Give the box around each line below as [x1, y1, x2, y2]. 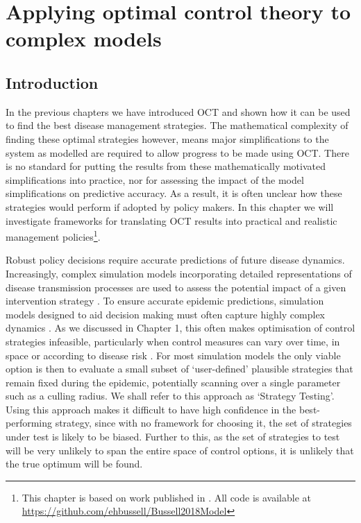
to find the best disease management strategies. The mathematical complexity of [6, 118, 349, 132]
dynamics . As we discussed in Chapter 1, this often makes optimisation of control [6, 320, 355, 335]
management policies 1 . [6, 228, 101, 243]
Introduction [6, 71, 99, 93]
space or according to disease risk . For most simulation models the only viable [6, 348, 341, 362]
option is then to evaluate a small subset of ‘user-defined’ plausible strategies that [6, 361, 353, 376]
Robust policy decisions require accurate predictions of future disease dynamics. [6, 252, 345, 267]
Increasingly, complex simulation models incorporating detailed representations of [6, 266, 352, 280]
